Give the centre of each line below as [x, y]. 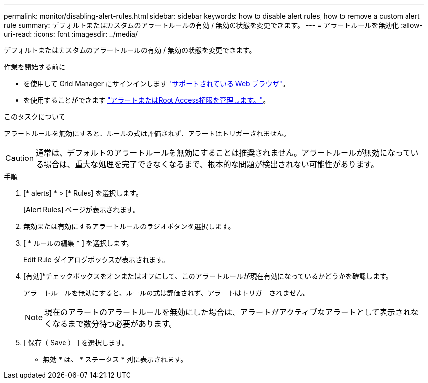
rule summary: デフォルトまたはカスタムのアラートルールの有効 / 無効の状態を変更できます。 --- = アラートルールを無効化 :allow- [213, 25]
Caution [20, 158]
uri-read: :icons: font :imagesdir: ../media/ [71, 34]
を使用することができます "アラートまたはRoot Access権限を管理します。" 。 [147, 100]
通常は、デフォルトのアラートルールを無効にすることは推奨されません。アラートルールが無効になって [223, 153]
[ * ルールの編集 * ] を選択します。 [78, 243]
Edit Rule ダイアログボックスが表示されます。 [96, 259]
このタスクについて [35, 117]
